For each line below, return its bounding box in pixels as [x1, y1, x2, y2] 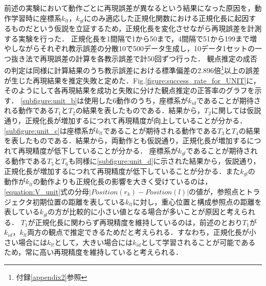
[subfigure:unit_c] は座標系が [4, 125, 96, 136]
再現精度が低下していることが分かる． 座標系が [18, 145, 178, 156]
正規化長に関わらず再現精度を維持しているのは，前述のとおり [35, 216, 242, 227]
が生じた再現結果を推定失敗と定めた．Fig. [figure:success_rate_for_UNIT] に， [4, 75, 260, 85]
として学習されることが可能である [141, 236, 256, 247]
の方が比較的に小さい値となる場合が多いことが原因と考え [48, 206, 241, 217]
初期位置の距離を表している [32, 196, 126, 207]
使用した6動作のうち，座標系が [84, 95, 188, 105]
